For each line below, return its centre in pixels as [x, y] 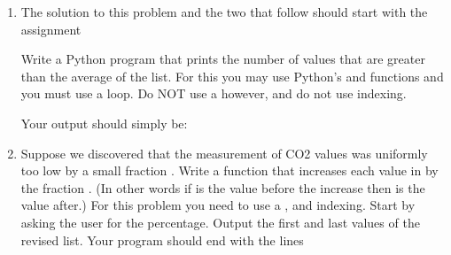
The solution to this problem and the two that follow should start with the [224, 12]
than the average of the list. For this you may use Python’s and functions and [232, 76]
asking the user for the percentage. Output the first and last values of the [220, 222]
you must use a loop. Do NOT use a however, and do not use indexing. [214, 93]
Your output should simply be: [104, 123]
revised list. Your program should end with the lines [162, 240]
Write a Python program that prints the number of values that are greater [223, 59]
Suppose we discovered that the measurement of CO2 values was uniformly [224, 153]
